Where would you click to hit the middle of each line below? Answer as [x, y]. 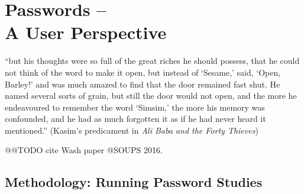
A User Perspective [86, 32]
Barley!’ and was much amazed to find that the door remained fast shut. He [143, 84]
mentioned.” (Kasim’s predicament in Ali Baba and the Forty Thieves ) [132, 130]
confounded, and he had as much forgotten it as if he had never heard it [135, 119]
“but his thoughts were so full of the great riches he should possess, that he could [152, 61]
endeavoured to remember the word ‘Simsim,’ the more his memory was [135, 107]
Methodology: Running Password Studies [134, 182]
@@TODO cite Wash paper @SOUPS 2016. [84, 150]
